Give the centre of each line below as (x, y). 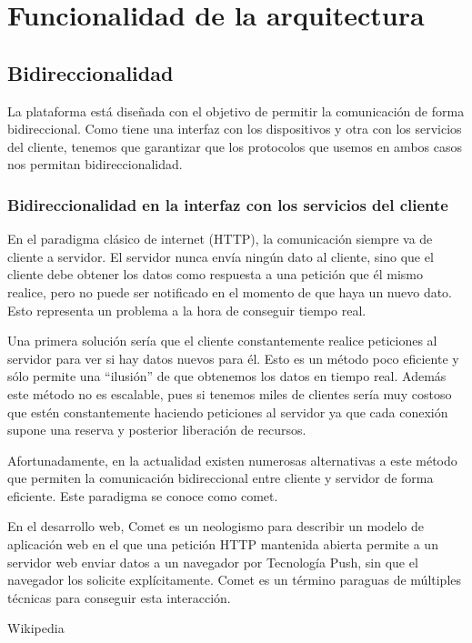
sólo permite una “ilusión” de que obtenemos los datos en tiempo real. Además (227, 376)
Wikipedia (36, 628)
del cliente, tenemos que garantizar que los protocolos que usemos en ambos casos (235, 146)
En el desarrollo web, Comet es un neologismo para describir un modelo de (216, 526)
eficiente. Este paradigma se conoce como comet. (143, 495)
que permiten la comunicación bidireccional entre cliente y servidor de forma (221, 478)
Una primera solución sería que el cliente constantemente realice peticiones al (222, 341)
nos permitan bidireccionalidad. (95, 164)
